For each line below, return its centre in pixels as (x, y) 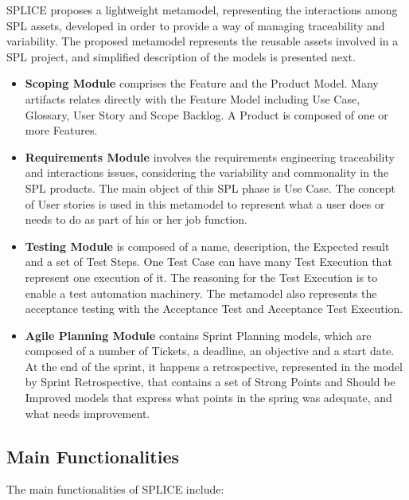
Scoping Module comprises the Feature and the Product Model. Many (202, 83)
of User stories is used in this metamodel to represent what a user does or (205, 203)
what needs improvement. (88, 413)
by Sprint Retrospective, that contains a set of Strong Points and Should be (210, 382)
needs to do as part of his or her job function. (136, 219)
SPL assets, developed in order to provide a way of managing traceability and (196, 25)
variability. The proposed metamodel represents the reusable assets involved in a (203, 41)
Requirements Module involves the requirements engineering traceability (210, 156)
